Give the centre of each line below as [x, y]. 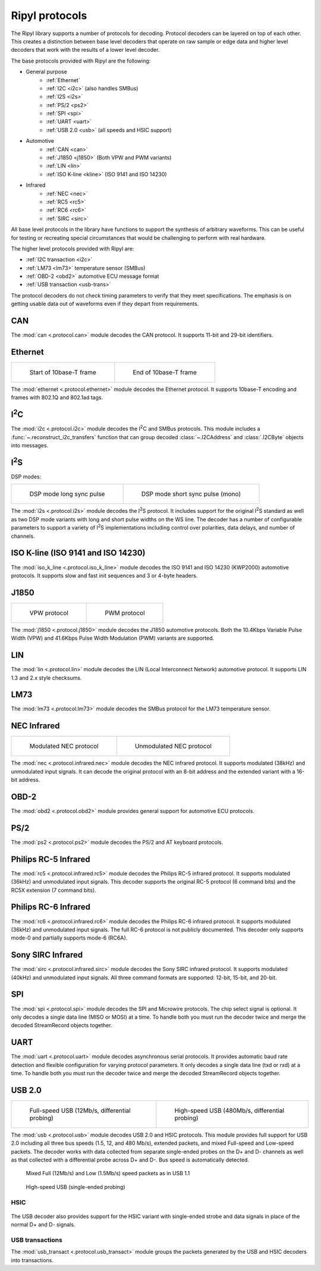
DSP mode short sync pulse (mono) [191, 494]
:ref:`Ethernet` [63, 80]
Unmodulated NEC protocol [173, 746]
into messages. [30, 446]
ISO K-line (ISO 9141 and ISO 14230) [78, 553]
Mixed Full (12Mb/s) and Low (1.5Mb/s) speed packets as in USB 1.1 [108, 1173]
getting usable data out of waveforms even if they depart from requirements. [105, 304]
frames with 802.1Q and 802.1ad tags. [57, 397]
